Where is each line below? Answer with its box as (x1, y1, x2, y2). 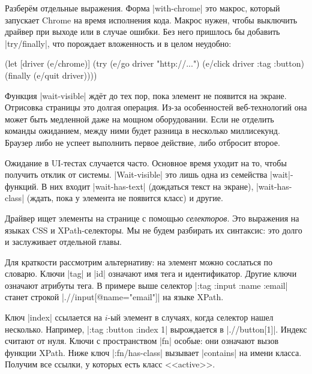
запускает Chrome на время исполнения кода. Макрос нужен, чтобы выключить (5, 13, 298, 26)
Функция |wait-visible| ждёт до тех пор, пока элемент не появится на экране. (5, 89, 287, 101)
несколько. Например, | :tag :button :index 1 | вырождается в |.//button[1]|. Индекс (5, 322, 307, 335)
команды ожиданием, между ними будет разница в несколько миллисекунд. (5, 124, 280, 137)
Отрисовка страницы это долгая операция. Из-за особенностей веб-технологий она (5, 101, 307, 113)
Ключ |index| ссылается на (5, 311, 103, 324)
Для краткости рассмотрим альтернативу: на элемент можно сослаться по (5, 255, 273, 268)
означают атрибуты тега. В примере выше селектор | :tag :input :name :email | (5, 279, 288, 291)
